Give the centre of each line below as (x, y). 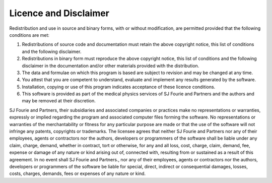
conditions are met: (29, 35)
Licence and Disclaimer (59, 13)
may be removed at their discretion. (59, 101)
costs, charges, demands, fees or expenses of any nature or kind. (78, 173)
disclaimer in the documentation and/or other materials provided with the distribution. (111, 66)
